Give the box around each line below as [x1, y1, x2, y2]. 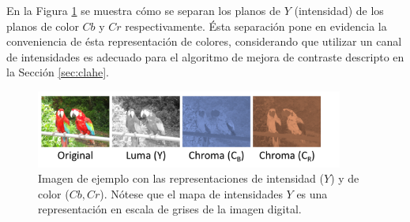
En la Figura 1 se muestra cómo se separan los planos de [6, 2, 281, 18]
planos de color [6, 17, 79, 34]
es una [296, 185, 328, 202]
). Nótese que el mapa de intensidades [100, 185, 283, 202]
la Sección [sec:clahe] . [6, 64, 109, 80]
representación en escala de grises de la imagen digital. [38, 201, 302, 217]
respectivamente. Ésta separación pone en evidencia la [125, 17, 387, 34]
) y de [330, 170, 359, 187]
